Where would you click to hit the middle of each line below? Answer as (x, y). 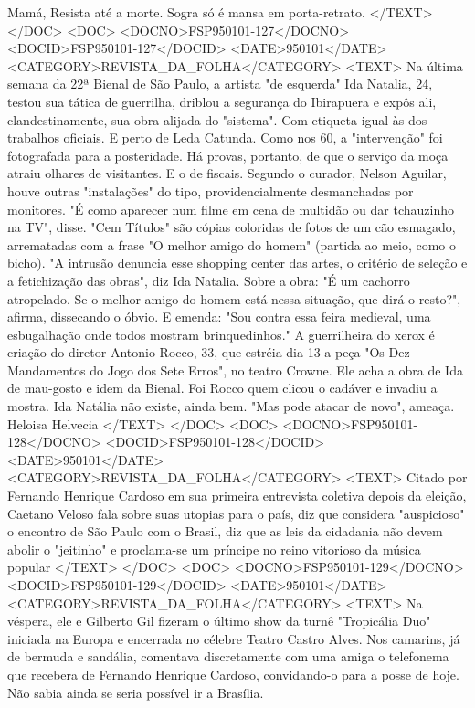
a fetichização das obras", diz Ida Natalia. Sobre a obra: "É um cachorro (209, 280)
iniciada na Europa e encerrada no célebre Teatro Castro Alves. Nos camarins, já (234, 638)
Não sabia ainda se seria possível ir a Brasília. (136, 692)
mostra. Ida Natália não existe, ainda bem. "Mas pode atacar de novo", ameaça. (231, 406)
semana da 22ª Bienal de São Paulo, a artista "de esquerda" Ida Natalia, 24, (220, 84)
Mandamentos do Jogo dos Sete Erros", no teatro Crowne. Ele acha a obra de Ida (235, 370)
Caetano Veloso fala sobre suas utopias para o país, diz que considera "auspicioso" (236, 513)
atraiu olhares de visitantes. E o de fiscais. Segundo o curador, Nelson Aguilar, (227, 173)
